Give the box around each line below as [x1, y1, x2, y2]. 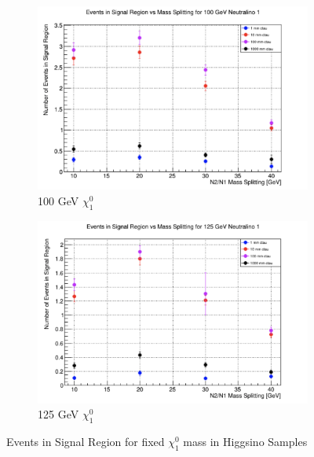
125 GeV [38, 406, 79, 422]
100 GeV [38, 192, 79, 208]
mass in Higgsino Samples [183, 433, 308, 450]
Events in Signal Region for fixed [6, 433, 165, 450]
